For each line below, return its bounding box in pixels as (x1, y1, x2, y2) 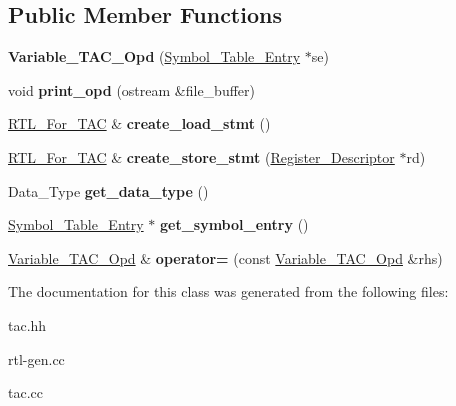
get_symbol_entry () (159, 214, 309, 235)
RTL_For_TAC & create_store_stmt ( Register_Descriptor (8, 146, 395, 167)
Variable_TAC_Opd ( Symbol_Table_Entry (8, 46, 301, 67)
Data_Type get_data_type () (8, 180, 209, 201)
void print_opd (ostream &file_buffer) (8, 79, 255, 100)
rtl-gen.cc (8, 348, 65, 369)
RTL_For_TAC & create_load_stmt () (8, 113, 271, 134)
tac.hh (8, 314, 47, 335)
